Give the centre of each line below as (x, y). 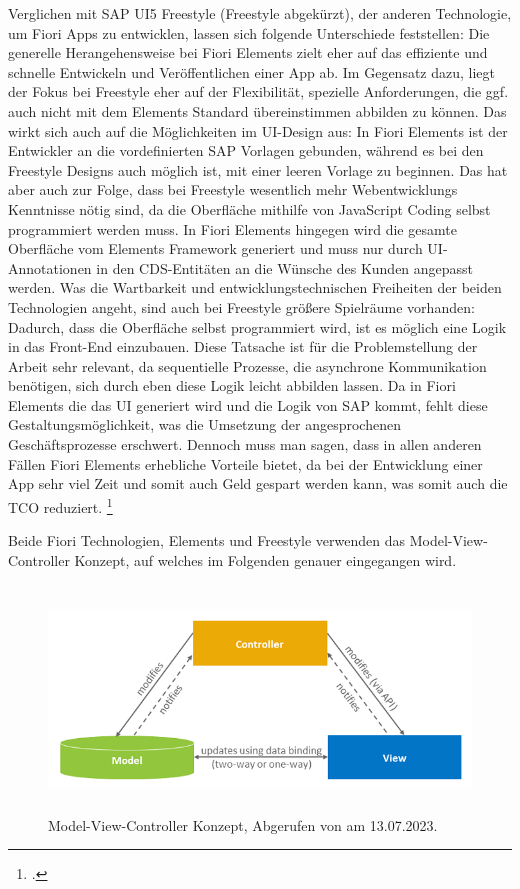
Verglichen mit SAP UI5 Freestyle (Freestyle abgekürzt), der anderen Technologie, (260, 13)
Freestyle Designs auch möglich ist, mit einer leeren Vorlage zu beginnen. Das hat (258, 169)
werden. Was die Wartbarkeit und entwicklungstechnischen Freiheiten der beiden (255, 287)
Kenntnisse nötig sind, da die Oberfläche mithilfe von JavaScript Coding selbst (249, 208)
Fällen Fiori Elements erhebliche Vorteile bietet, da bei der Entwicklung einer (245, 463)
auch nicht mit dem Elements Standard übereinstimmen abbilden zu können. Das (257, 110)
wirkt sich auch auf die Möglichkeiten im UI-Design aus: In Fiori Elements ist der (258, 130)
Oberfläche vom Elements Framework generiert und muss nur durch (215, 248)
